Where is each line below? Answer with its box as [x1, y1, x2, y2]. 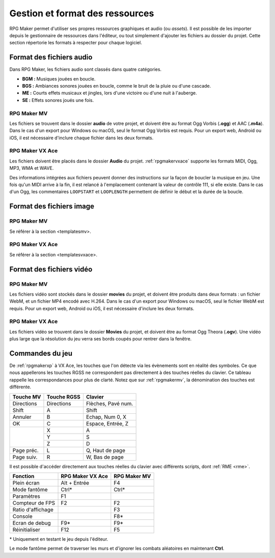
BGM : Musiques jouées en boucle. [22, 75, 96, 82]
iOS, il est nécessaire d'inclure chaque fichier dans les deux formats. [9, 135, 154, 141]
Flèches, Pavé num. [86, 400, 133, 407]
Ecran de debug [12, 520, 51, 527]
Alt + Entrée [61, 480, 89, 487]
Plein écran [12, 480, 40, 487]
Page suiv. [12, 454, 38, 461]
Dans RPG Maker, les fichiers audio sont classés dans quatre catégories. [9, 66, 162, 72]
